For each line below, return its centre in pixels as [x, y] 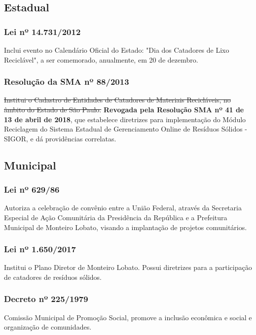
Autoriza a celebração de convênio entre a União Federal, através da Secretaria [123, 208]
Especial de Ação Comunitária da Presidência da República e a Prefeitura [116, 217]
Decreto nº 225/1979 [46, 299]
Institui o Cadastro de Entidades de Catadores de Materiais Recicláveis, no [117, 100]
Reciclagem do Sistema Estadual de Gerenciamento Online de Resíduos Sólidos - [126, 129]
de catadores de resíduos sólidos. [53, 277]
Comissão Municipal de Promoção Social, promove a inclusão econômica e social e [128, 317]
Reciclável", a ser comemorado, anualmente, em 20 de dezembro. [101, 59]
